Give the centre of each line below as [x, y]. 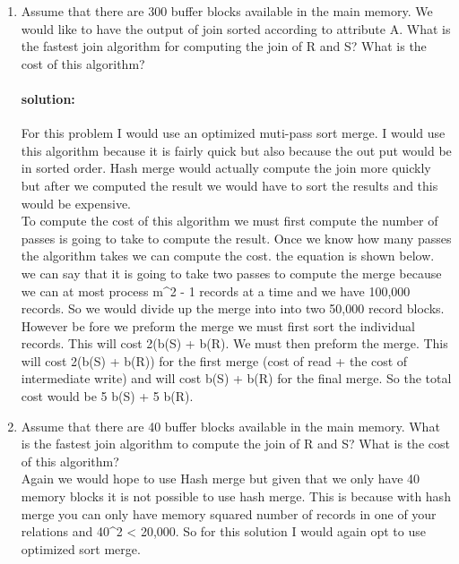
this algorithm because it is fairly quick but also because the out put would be [236, 150]
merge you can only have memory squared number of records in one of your [229, 513]
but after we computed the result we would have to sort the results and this [229, 185]
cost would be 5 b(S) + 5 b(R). [107, 396]
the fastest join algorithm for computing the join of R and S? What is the [224, 46]
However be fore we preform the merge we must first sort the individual [218, 325]
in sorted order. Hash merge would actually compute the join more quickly [226, 168]
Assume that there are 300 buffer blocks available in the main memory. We [227, 11]
